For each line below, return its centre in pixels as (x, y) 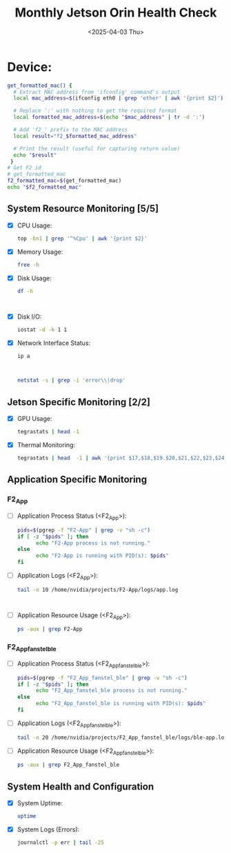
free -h (28, 265)
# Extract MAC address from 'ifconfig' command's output (97, 92)
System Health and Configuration (80, 786)
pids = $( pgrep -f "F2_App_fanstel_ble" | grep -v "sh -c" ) (102, 678)
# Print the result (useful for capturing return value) (97, 149)
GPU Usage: (34, 419)
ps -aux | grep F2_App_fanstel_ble (68, 765)
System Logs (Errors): (48, 829)
